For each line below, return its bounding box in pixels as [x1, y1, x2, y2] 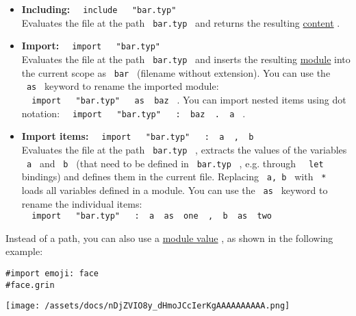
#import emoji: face [5, 268, 99, 278]
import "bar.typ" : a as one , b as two [31, 211, 272, 221]
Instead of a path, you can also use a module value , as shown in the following [5, 230, 333, 245]
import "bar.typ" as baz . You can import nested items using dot [31, 92, 346, 106]
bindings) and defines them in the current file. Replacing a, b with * [21, 169, 327, 184]
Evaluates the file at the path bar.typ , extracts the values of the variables [21, 142, 347, 156]
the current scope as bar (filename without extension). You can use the [21, 65, 331, 80]
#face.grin [5, 280, 55, 290]
